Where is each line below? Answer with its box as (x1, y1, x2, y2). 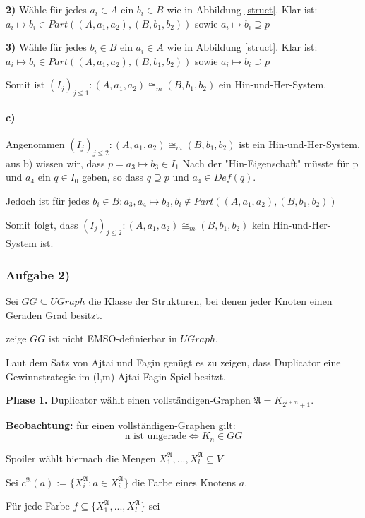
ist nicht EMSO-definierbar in (48, 331, 177, 346)
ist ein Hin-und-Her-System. (239, 136, 360, 151)
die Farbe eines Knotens (132, 474, 237, 489)
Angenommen (6, 136, 65, 151)
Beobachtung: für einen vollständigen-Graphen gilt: (6, 417, 236, 432)
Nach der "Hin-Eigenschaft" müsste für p (182, 155, 359, 170)
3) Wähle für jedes (6, 40, 87, 54)
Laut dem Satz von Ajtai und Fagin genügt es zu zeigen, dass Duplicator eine (6, 354, 341, 369)
